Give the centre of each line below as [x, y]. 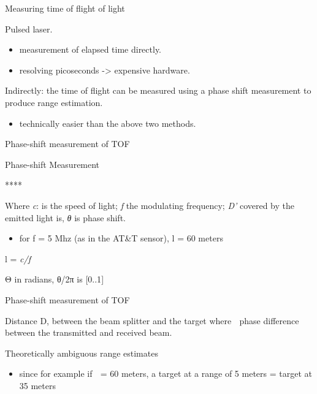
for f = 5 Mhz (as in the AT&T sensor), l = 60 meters [121, 238]
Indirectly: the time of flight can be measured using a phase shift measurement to [158, 90]
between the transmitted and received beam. [89, 332]
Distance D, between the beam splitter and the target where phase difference [152, 320]
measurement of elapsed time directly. [90, 49]
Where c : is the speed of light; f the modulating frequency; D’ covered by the [150, 205]
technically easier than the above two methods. [108, 123]
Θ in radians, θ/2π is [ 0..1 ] [55, 279]
